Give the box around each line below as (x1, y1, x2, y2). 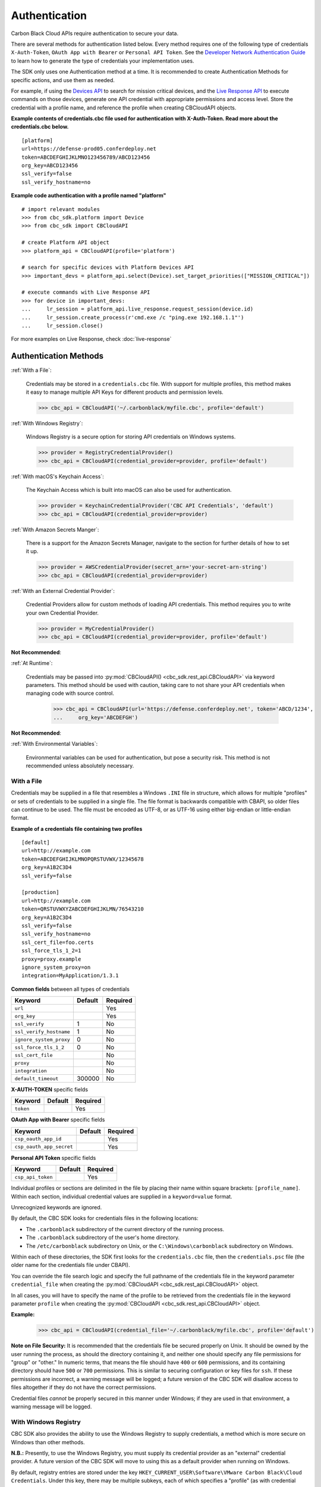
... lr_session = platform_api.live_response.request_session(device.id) (21, 306, 254, 312)
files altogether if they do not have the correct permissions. (11, 1384, 157, 1391)
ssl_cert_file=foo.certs (21, 939, 94, 946)
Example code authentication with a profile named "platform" (11, 192, 166, 199)
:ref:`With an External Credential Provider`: (11, 587, 115, 594)
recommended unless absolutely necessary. (26, 762, 134, 769)
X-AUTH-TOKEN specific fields (11, 1086, 89, 1093)
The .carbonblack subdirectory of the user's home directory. (26, 1234, 180, 1241)
